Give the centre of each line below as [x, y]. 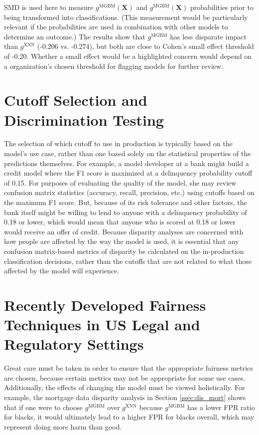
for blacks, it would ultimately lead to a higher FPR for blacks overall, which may [129, 417]
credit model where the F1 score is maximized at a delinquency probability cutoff [128, 173]
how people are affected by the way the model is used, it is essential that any [122, 241]
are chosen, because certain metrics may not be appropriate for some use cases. [125, 377]
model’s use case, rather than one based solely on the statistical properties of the [128, 153]
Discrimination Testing [84, 119]
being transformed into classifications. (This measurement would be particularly [126, 17]
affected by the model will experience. [62, 271]
